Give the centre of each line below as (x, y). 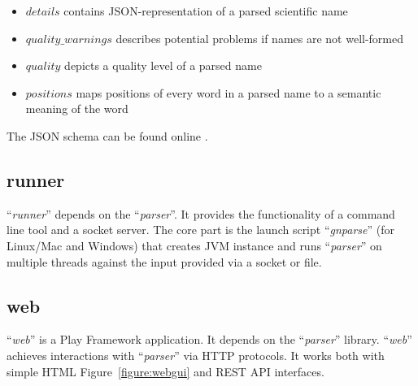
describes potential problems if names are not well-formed (260, 38)
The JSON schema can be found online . (107, 135)
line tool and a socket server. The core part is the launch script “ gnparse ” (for (200, 230)
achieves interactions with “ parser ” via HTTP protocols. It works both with (196, 355)
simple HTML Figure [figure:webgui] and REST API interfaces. (165, 371)
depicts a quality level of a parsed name (163, 65)
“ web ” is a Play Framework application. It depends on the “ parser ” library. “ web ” (209, 339)
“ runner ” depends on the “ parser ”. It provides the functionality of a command (201, 213)
